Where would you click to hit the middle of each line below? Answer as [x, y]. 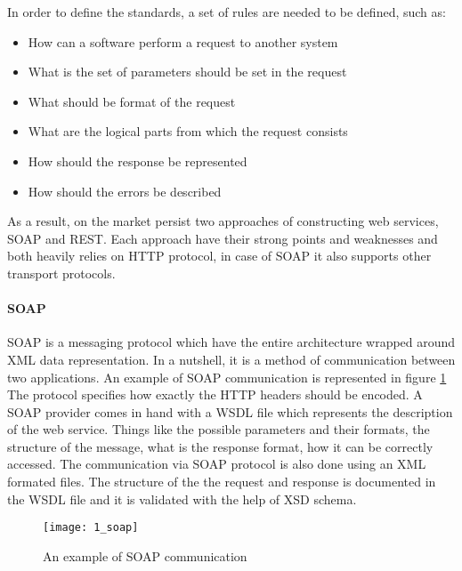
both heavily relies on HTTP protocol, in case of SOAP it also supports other [219, 256]
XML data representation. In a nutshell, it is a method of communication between [231, 359]
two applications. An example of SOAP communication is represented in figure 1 [227, 377]
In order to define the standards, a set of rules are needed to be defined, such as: [227, 12]
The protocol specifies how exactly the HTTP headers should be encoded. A [215, 394]
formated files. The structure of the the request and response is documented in [222, 482]
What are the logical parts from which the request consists [188, 131]
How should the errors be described [125, 191]
